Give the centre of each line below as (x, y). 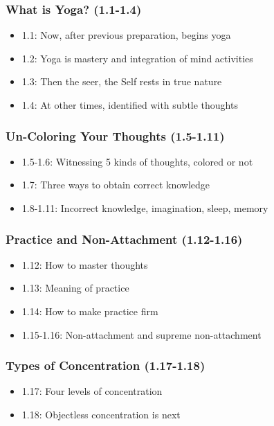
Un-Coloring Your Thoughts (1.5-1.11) (115, 135)
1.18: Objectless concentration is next (101, 414)
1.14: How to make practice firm (90, 311)
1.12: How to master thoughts (85, 264)
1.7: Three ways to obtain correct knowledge (116, 185)
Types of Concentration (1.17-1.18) (106, 365)
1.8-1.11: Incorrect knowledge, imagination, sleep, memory (145, 208)
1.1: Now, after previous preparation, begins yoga (126, 35)
